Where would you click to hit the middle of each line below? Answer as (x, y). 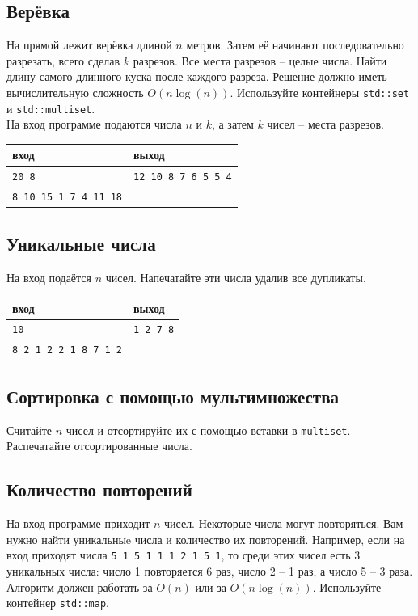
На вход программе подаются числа (94, 124)
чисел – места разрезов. (325, 124)
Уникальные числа (81, 243)
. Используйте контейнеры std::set (320, 92)
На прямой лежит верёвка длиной (89, 45)
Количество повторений (99, 489)
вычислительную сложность (75, 92)
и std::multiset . (51, 108)
